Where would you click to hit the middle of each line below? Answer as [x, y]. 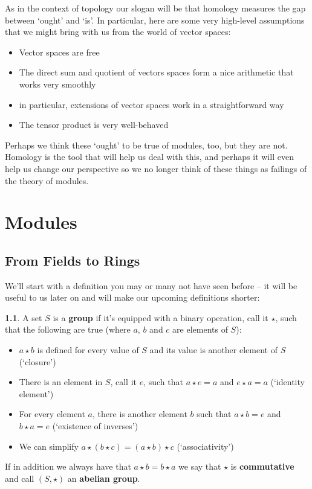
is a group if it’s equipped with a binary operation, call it [161, 317]
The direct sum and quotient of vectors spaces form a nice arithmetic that [156, 72]
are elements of [200, 329]
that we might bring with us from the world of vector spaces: [118, 32]
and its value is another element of [213, 350]
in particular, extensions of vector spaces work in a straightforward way [151, 104]
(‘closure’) [37, 361]
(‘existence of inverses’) [95, 426]
